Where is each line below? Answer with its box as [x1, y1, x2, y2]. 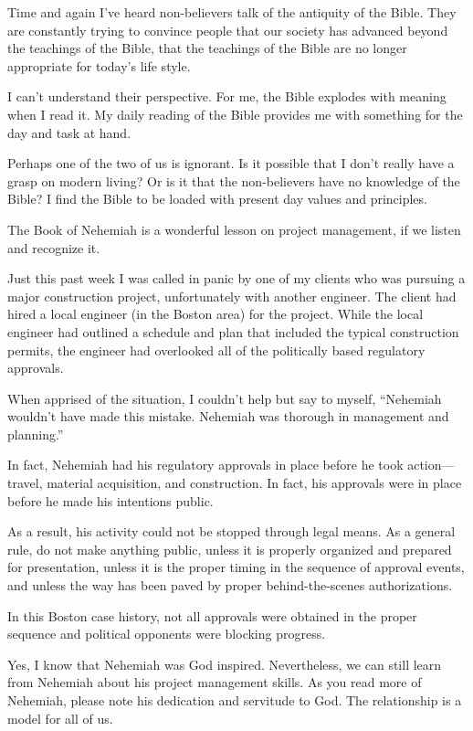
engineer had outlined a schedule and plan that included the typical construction [7, 322, 459, 341]
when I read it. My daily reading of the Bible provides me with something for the [7, 104, 463, 123]
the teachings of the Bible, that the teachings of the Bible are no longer [7, 38, 407, 58]
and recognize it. [7, 238, 100, 257]
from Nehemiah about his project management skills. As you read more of [7, 673, 422, 692]
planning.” [7, 424, 64, 443]
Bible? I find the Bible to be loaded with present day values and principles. [7, 189, 427, 208]
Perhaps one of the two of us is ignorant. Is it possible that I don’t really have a [7, 154, 455, 173]
